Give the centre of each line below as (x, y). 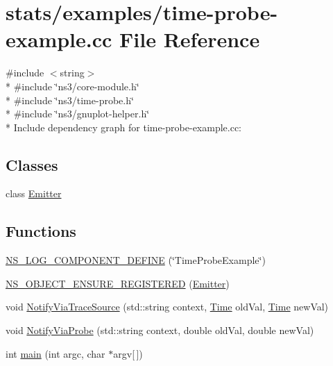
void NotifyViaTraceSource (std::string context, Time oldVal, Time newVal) (167, 307)
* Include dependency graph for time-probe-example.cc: (124, 127)
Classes (32, 164)
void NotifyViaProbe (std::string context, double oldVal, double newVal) (160, 330)
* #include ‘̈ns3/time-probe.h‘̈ (70, 100)
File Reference (190, 39)
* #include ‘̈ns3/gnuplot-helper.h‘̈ (78, 114)
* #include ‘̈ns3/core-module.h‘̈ (72, 86)
